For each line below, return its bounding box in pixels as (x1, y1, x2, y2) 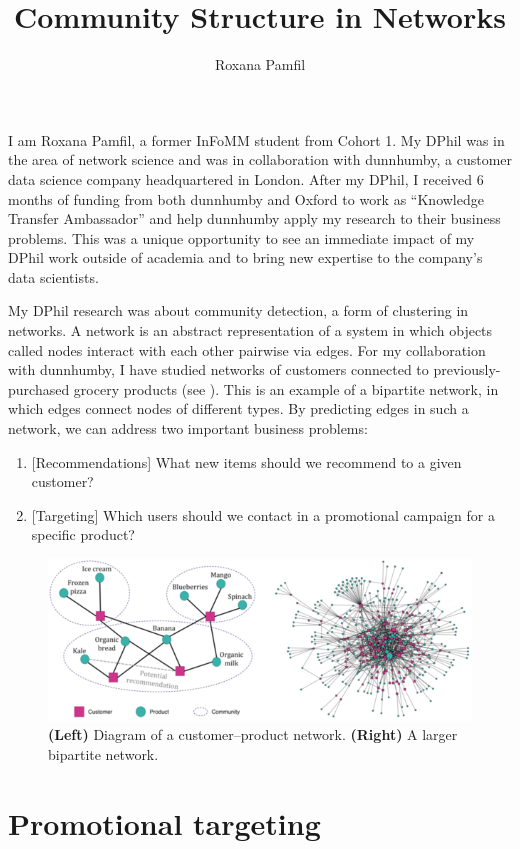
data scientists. (8, 266, 99, 287)
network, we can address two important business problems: (8, 418, 368, 439)
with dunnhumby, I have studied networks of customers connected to (8, 359, 429, 380)
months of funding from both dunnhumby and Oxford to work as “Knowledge (8, 188, 484, 209)
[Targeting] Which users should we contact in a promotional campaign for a (31, 504, 495, 525)
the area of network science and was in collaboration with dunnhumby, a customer (8, 149, 512, 170)
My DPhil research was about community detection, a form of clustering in (8, 300, 469, 321)
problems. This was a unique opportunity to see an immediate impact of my (8, 227, 475, 248)
